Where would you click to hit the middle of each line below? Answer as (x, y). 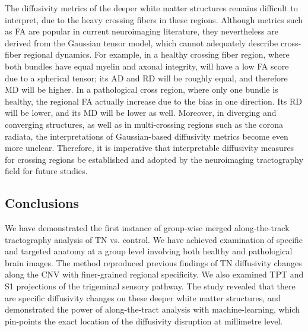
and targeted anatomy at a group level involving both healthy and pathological (149, 251)
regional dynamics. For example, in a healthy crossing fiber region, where (157, 54)
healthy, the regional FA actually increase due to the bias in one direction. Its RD (154, 101)
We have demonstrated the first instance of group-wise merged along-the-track (147, 228)
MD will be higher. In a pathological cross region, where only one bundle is (142, 89)
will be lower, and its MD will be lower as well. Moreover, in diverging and (141, 113)
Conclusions (42, 203)
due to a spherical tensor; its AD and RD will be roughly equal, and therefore (146, 78)
